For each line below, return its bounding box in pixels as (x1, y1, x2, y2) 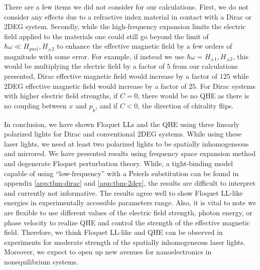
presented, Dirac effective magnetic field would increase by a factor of (4, 71, 218, 81)
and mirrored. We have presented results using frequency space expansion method (4, 148, 256, 159)
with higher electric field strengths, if (4, 90, 118, 101)
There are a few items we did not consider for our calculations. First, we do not (4, 2, 249, 12)
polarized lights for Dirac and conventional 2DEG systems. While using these (4, 128, 241, 139)
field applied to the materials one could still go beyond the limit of (4, 31, 209, 41)
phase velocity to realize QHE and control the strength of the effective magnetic (4, 217, 250, 227)
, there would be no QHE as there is (138, 90, 249, 101)
